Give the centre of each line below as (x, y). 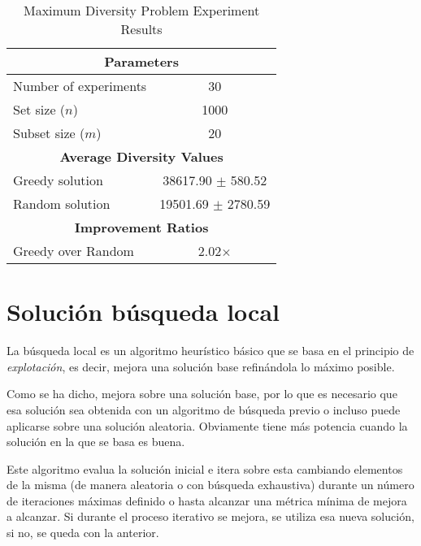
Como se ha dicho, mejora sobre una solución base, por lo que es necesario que (202, 394)
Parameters (141, 61)
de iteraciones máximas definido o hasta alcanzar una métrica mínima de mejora (207, 500)
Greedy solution (58, 180)
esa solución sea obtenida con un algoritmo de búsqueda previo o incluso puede (204, 409)
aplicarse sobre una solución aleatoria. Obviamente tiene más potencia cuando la (207, 425)
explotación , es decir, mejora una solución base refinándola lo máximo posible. (201, 366)
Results (141, 29)
